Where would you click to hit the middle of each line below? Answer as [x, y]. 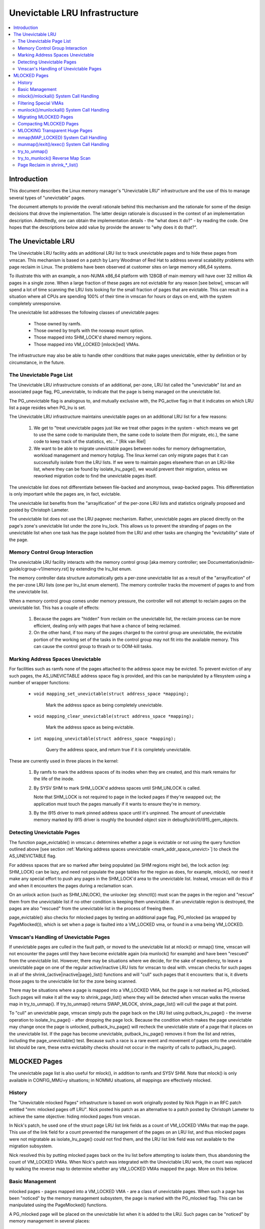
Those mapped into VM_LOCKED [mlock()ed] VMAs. [87, 344]
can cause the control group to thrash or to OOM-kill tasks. [93, 646]
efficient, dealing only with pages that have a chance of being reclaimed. [107, 626]
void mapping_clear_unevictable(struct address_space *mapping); [114, 716]
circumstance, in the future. [37, 362]
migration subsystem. [31, 1146]
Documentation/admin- [231, 562]
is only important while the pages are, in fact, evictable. [65, 494]
